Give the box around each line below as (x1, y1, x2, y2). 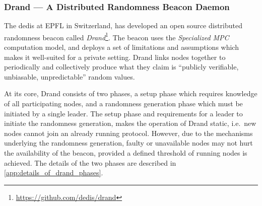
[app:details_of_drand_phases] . (4, 167, 103, 178)
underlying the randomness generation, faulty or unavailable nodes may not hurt (4, 138, 253, 148)
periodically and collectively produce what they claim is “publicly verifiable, (4, 61, 239, 72)
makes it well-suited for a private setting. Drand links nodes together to (4, 51, 226, 62)
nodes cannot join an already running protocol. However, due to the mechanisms (4, 127, 253, 138)
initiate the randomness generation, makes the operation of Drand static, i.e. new (4, 118, 256, 128)
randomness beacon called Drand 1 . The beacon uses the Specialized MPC (4, 30, 229, 42)
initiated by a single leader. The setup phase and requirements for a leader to (4, 108, 243, 118)
